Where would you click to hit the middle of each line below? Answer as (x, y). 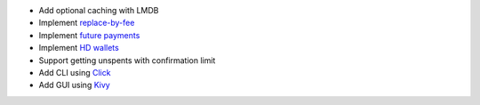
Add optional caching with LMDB (99, 10)
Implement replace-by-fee (87, 23)
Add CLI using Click (75, 72)
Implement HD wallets (79, 48)
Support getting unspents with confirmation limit (127, 60)
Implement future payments (89, 35)
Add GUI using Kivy (74, 85)
